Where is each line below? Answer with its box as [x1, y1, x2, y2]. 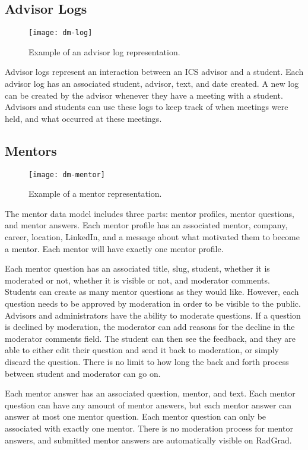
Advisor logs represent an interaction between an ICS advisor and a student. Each [5, 65, 304, 78]
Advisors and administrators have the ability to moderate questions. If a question [5, 309, 301, 321]
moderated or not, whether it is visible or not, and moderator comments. [5, 273, 270, 286]
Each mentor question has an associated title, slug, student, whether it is [5, 262, 270, 275]
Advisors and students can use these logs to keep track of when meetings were [5, 100, 288, 113]
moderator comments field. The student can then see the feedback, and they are [5, 332, 296, 344]
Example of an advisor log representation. [28, 45, 180, 58]
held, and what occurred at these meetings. [5, 112, 162, 124]
